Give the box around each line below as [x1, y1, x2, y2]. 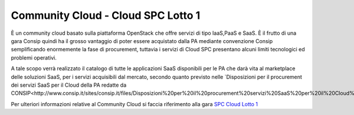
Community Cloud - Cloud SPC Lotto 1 [11, 9, 201, 22]
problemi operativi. [11, 54, 57, 61]
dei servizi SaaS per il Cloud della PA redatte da [11, 81, 127, 88]
